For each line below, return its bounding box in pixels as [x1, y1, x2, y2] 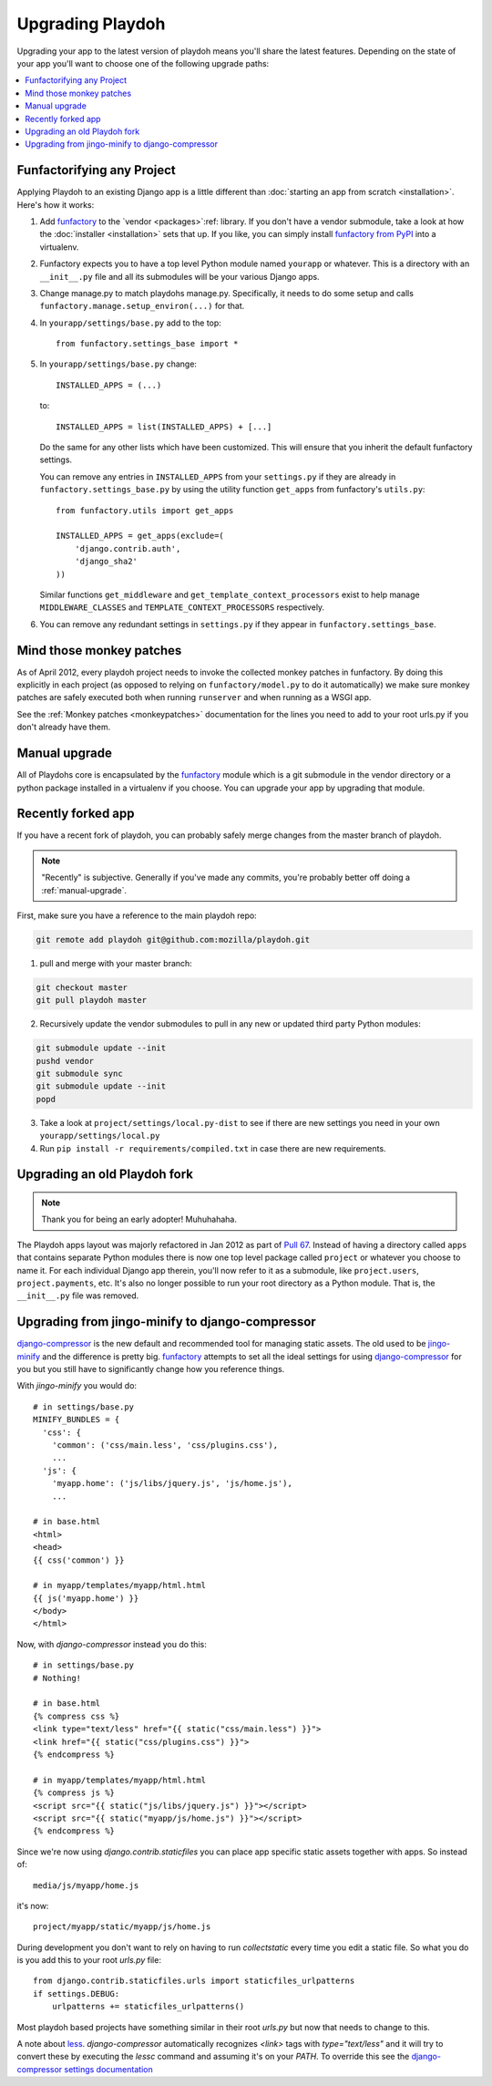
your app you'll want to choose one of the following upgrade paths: [16, 57, 270, 68]
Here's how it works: [16, 199, 95, 210]
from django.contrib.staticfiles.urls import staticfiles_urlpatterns [33, 1976, 355, 1987]
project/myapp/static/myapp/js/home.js [33, 1922, 211, 1932]
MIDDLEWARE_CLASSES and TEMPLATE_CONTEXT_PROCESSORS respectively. [39, 602, 325, 613]
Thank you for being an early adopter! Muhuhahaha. [41, 1213, 237, 1225]
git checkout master [36, 982, 128, 993]
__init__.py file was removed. [16, 1290, 139, 1301]
